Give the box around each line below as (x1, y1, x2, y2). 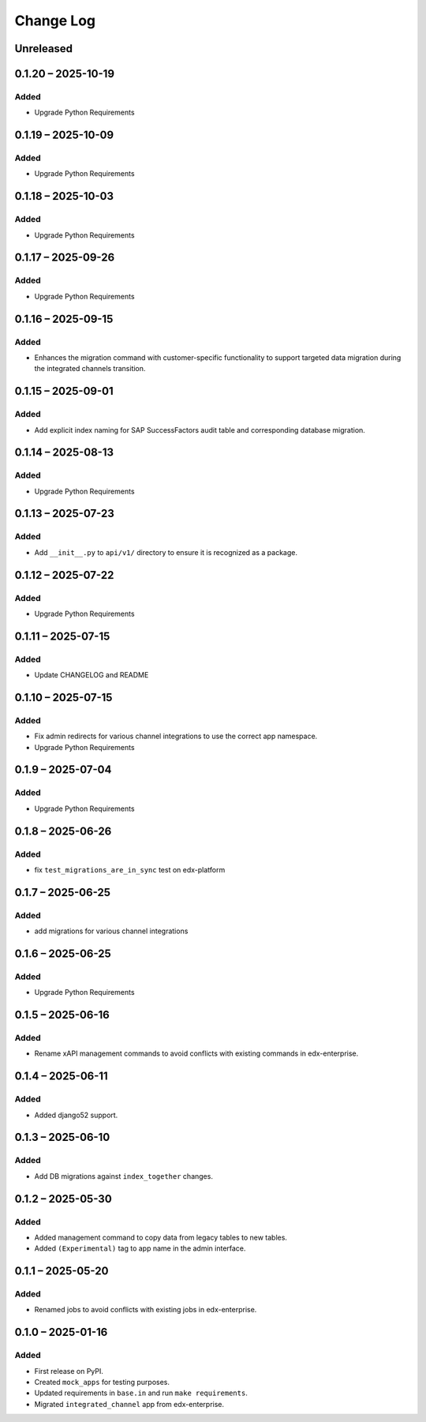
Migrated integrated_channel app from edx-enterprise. (34, 1399, 225, 1409)
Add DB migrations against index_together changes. (34, 1171, 213, 1180)
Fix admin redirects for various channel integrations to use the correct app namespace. (34, 731, 318, 741)
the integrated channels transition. (34, 364, 146, 373)
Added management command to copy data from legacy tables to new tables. (34, 1233, 288, 1242)
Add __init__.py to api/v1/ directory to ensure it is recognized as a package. (34, 547, 297, 557)
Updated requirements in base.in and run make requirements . (34, 1388, 248, 1398)
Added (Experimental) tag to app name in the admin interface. (34, 1244, 246, 1253)
